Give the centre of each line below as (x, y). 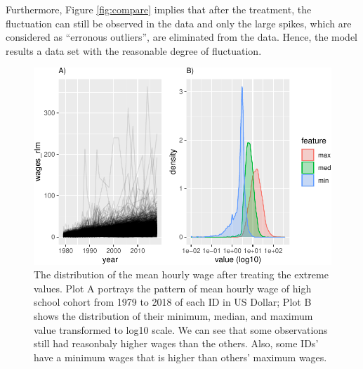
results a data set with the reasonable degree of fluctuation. (134, 50)
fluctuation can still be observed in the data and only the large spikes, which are (179, 23)
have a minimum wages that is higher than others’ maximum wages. (180, 357)
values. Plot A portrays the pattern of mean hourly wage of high (173, 288)
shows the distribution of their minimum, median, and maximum (173, 315)
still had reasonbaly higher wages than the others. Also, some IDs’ (176, 343)
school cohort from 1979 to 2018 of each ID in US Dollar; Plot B (173, 302)
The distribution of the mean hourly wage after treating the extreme (181, 274)
